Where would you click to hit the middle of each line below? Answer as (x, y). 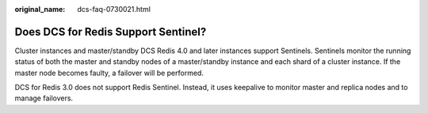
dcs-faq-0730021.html (114, 9)
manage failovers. (44, 98)
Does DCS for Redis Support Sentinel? (111, 32)
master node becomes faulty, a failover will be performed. (109, 73)
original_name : (40, 9)
